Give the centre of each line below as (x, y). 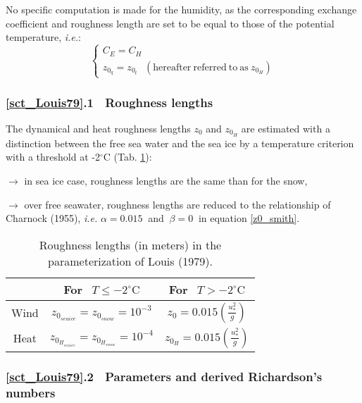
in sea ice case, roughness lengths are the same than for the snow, (166, 180)
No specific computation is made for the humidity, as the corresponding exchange (181, 9)
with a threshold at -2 (53, 157)
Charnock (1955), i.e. (52, 218)
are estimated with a (286, 128)
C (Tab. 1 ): (127, 157)
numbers (31, 392)
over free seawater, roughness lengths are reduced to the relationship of (177, 204)
